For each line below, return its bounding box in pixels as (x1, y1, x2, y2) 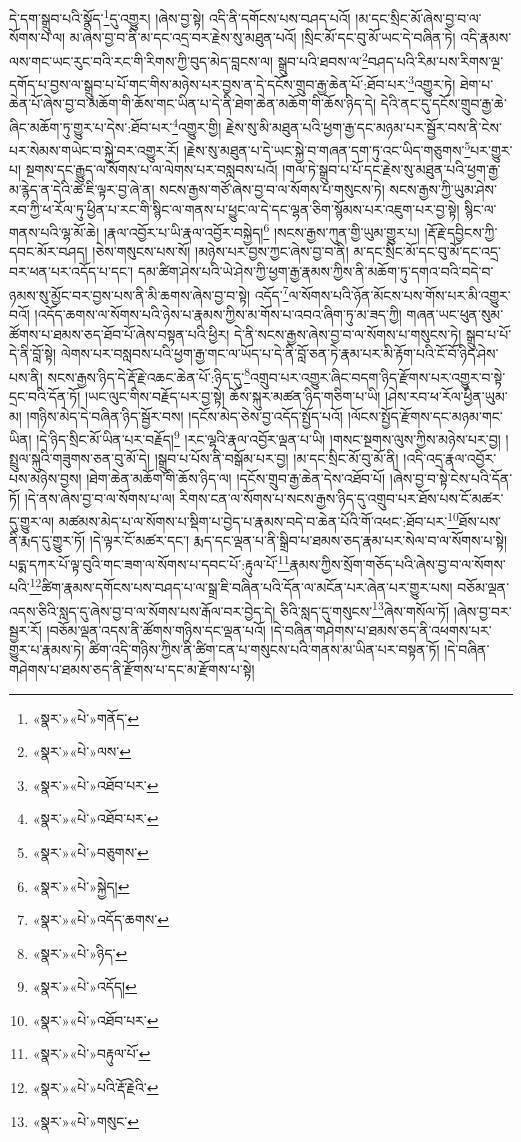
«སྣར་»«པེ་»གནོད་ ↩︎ (32, 707, 139, 728)
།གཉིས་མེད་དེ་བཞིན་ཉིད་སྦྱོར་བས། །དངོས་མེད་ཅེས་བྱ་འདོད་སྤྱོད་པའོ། (26, 405, 343, 426)
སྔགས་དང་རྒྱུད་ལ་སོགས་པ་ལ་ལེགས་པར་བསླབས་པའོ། (25, 159, 278, 180)
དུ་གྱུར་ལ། (9, 510, 55, 531)
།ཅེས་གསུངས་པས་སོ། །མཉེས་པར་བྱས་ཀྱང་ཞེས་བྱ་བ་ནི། (92, 241, 349, 262)
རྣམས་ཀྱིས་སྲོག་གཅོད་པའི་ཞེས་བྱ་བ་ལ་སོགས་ (289, 553, 506, 574)
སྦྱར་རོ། (9, 619, 42, 640)
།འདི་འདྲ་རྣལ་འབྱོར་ (403, 448, 497, 469)
